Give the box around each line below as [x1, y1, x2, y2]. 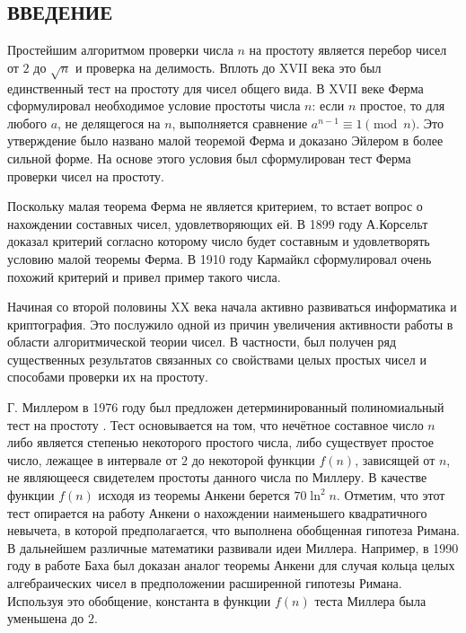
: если [312, 96, 345, 115]
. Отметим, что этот [336, 486, 445, 505]
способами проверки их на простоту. [7, 367, 208, 386]
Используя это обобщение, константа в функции [7, 591, 271, 610]
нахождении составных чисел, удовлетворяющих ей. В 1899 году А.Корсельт [7, 214, 428, 233]
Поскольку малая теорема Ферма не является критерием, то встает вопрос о [7, 197, 423, 215]
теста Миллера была [314, 591, 426, 610]
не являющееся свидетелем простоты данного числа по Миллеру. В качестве [7, 468, 427, 487]
